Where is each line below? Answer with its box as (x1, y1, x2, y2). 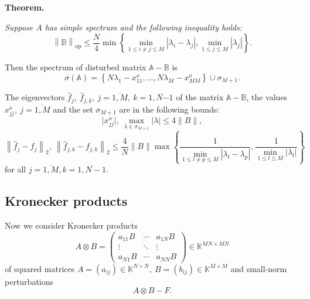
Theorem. (5, 1, 45, 13)
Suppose (5, 21, 33, 33)
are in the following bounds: (119, 103, 220, 115)
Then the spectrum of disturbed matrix (5, 61, 147, 73)
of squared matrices (5, 262, 75, 274)
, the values (246, 91, 288, 103)
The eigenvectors (5, 91, 65, 103)
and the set (53, 103, 93, 115)
